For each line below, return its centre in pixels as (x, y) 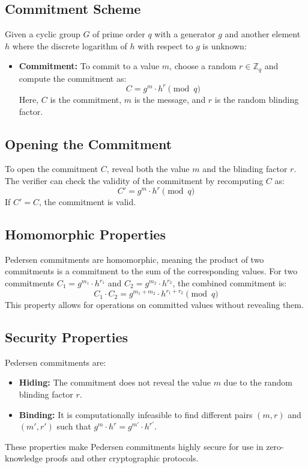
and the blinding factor (245, 169)
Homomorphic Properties (85, 234)
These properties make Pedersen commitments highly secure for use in (134, 446)
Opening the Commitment (89, 143)
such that (74, 426)
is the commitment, (86, 99)
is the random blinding (257, 99)
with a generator (185, 34)
